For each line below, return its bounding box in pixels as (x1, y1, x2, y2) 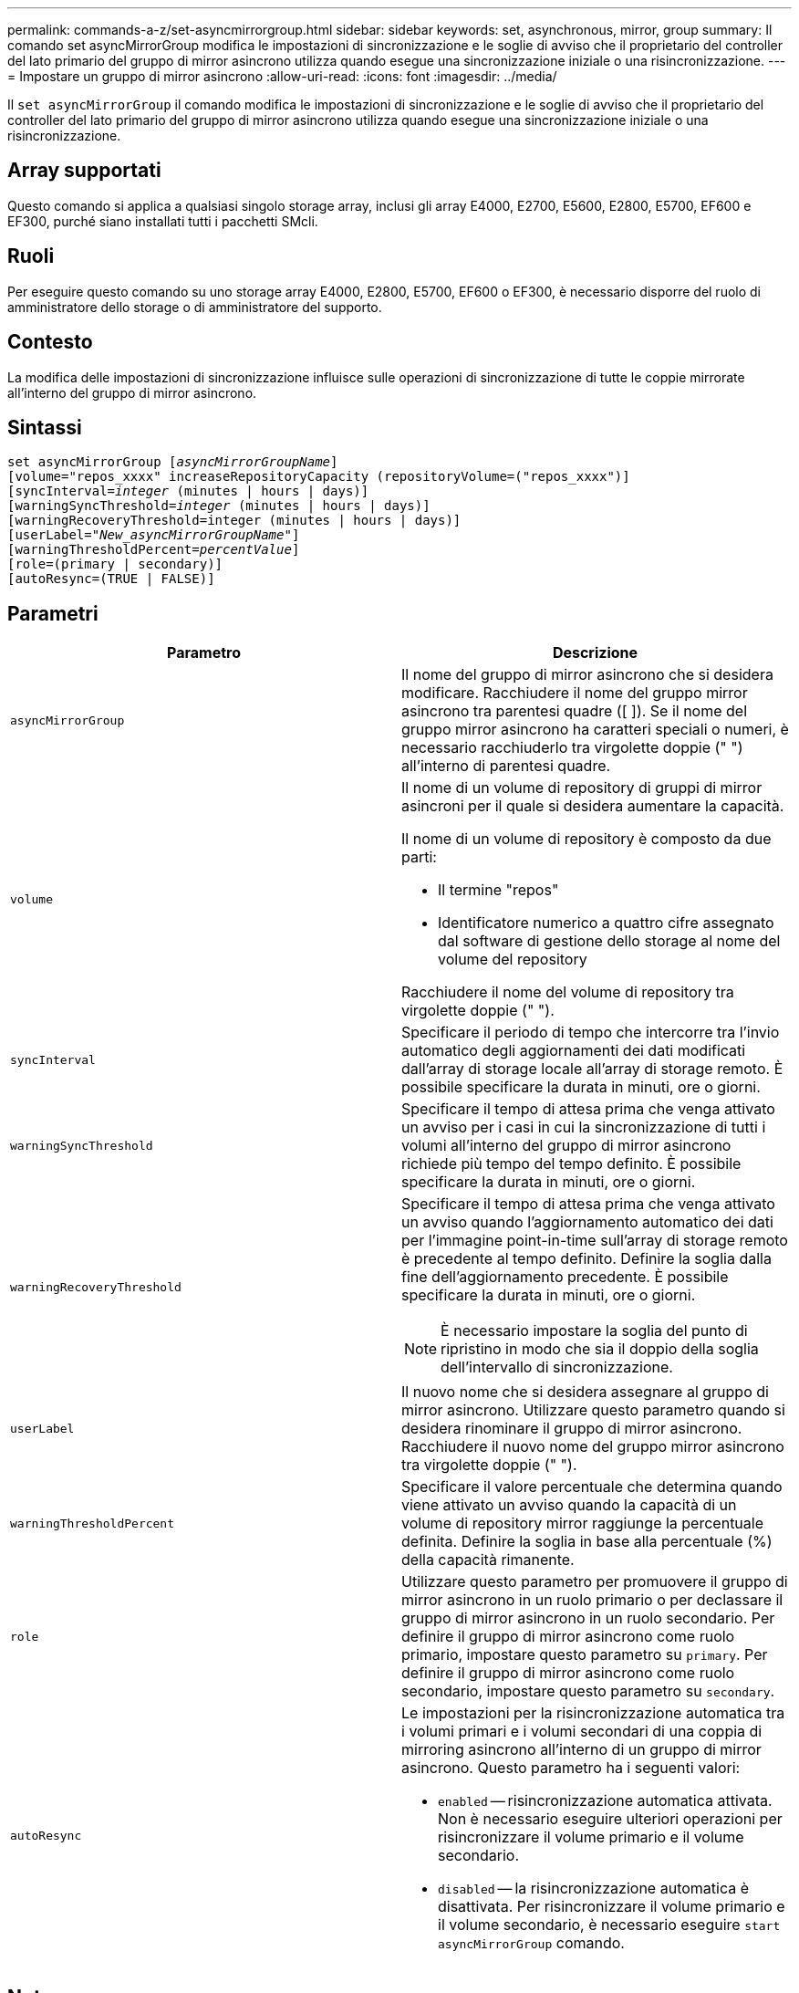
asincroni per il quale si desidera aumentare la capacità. (401, 797, 784, 816)
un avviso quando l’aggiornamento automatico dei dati (401, 1213, 773, 1232)
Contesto (7, 330, 93, 354)
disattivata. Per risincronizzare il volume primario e (438, 1897, 785, 1916)
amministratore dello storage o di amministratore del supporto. (7, 298, 382, 315)
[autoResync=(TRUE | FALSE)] (7, 571, 215, 587)
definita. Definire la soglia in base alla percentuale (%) (401, 1532, 773, 1551)
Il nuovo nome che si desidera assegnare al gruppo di (401, 1383, 769, 1402)
